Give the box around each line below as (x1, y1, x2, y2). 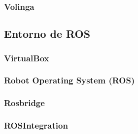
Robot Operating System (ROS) (4, 74, 135, 86)
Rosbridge (4, 97, 45, 109)
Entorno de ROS (4, 26, 91, 41)
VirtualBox (4, 52, 49, 64)
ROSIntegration (4, 119, 68, 132)
